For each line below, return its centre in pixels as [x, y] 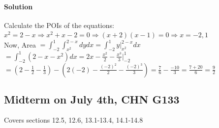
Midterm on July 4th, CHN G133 [92, 99]
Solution [18, 6]
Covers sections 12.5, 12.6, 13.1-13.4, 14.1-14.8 [74, 119]
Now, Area [20, 44]
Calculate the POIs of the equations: [59, 25]
